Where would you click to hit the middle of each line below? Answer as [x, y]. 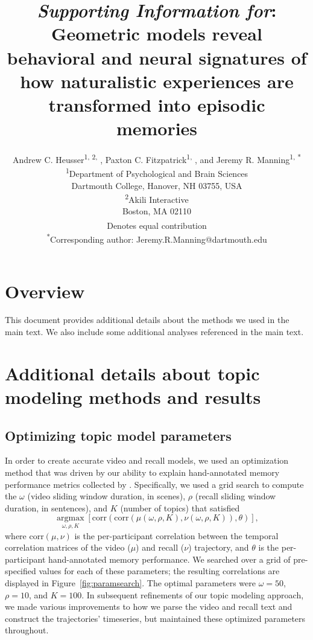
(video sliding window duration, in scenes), [106, 496]
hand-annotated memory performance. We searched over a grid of [169, 559]
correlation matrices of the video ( [68, 547]
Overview [45, 291]
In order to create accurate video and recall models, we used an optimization [147, 460]
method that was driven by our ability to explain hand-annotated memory [142, 472]
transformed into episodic [157, 104]
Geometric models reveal [157, 34]
